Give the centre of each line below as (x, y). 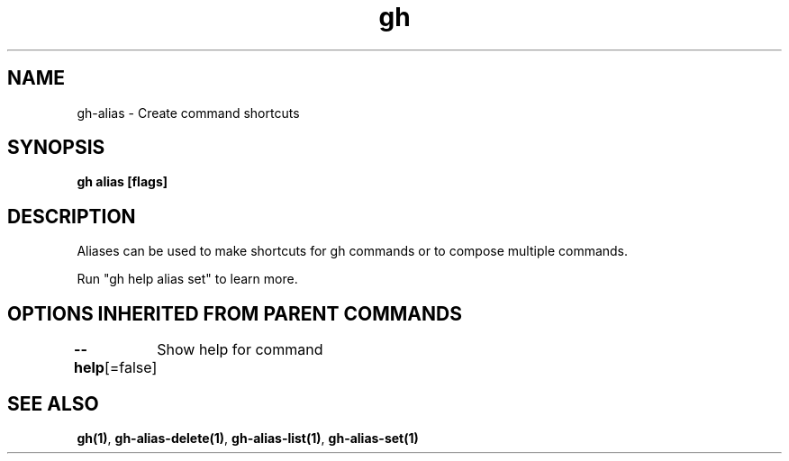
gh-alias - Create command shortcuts (188, 113)
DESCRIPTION (72, 216)
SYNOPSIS (56, 148)
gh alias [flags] (122, 182)
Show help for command (240, 350)
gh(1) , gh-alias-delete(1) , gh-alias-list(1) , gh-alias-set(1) (248, 438)
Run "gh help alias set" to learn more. (187, 279)
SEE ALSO (53, 403)
